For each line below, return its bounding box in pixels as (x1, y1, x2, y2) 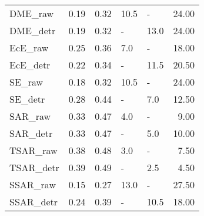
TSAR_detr (9, 161, 59, 174)
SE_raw (9, 75, 44, 89)
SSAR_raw (9, 178, 56, 191)
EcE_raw (9, 41, 49, 54)
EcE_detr (9, 58, 51, 71)
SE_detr (9, 92, 45, 106)
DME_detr (9, 24, 56, 37)
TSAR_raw (9, 143, 58, 157)
